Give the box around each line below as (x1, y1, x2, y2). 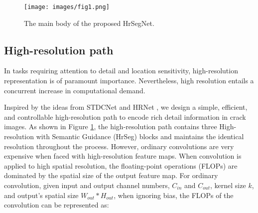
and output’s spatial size (4, 190, 79, 200)
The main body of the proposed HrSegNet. (24, 17, 154, 28)
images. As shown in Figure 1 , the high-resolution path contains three (4, 121, 217, 132)
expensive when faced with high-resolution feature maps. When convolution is (4, 151, 242, 161)
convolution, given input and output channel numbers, (4, 180, 170, 190)
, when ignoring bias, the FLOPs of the (114, 190, 234, 200)
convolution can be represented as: (4, 200, 109, 210)
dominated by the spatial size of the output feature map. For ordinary (4, 170, 218, 181)
